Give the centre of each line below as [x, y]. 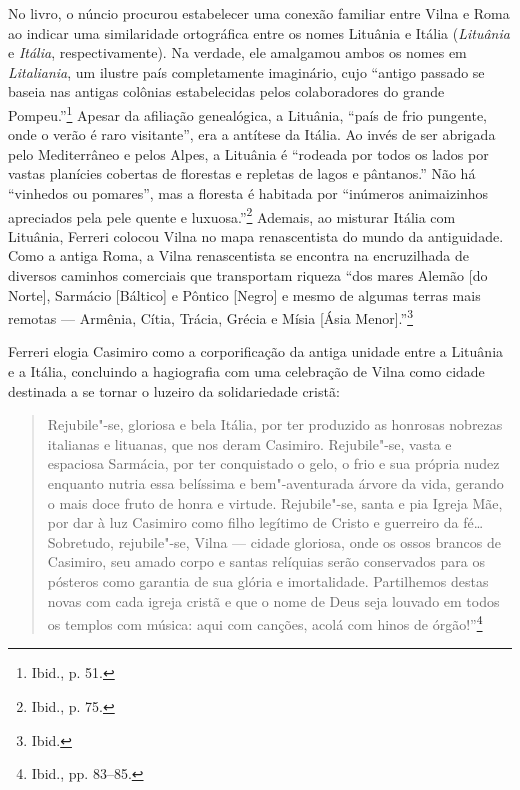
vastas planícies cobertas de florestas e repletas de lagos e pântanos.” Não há [242, 173]
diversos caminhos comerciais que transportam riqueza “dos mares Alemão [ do [248, 275]
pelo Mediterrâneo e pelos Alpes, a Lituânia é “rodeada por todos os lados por [248, 153]
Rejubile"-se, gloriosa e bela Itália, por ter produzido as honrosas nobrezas [275, 424]
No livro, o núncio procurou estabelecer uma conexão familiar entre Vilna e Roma [259, 13]
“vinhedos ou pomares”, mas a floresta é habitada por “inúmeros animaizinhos [248, 193]
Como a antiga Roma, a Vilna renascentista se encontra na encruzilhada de [238, 255]
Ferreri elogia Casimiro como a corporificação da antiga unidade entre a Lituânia [256, 351]
